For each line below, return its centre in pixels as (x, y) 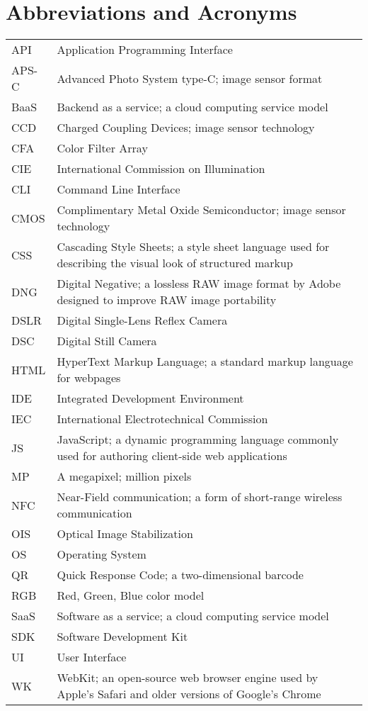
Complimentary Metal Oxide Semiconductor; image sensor (201, 210)
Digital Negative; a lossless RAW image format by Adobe (199, 284)
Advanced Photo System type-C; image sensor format (190, 78)
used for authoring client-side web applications (172, 456)
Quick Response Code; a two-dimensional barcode (180, 575)
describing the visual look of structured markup (175, 263)
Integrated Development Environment (150, 398)
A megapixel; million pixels (124, 476)
